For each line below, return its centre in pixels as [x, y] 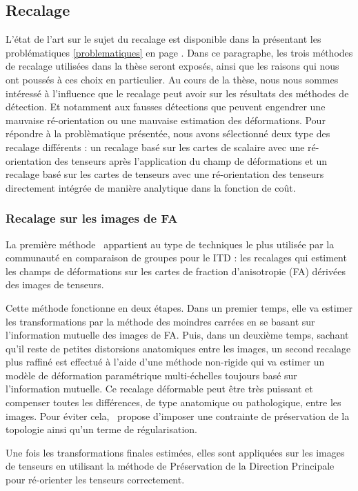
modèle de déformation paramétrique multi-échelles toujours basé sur [151, 375]
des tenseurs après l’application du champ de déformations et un [191, 160]
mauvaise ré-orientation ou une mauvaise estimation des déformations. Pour [166, 120]
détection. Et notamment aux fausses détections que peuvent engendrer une [166, 107]
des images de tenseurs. [55, 284]
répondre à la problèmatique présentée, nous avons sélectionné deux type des [168, 133]
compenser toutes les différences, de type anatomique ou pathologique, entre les [173, 402]
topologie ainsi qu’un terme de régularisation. [101, 429]
